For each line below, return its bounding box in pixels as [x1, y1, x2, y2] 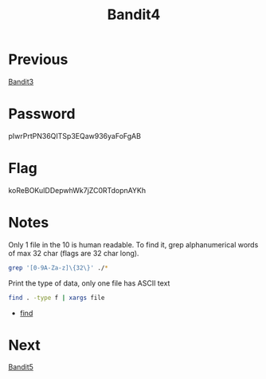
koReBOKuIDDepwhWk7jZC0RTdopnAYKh [8, 185, 147, 195]
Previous [8, 50, 68, 69]
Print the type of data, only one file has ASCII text [8, 278, 170, 288]
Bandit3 [8, 77, 34, 86]
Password [8, 105, 76, 123]
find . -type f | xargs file [8, 294, 105, 302]
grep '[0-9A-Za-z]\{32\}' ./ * [8, 263, 109, 272]
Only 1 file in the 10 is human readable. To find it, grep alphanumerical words [8, 239, 259, 249]
